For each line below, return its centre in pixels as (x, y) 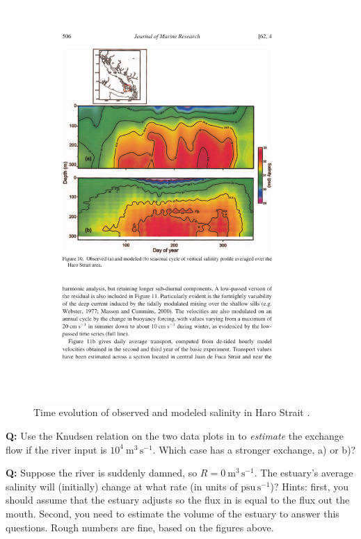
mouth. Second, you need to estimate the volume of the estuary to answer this (173, 513)
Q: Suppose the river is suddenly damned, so (102, 473)
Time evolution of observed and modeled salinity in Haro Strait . (172, 412)
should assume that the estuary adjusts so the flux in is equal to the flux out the (178, 500)
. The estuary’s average (304, 473)
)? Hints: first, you (310, 486)
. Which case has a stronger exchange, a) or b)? (254, 449)
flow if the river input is (56, 449)
